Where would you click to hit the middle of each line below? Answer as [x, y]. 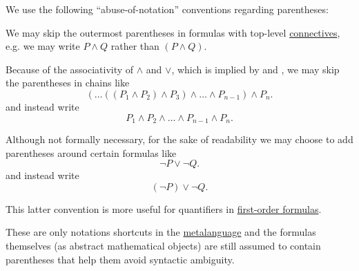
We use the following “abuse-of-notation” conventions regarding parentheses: [167, 9]
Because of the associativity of [70, 69]
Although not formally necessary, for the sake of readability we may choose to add [179, 139]
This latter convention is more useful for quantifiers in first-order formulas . [164, 208]
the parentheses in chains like [68, 83]
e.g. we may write [43, 46]
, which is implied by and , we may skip [255, 69]
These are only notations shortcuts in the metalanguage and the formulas [161, 232]
